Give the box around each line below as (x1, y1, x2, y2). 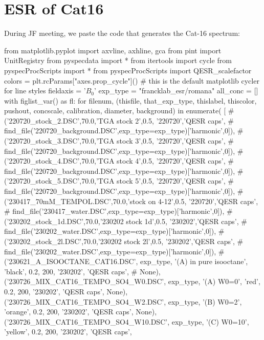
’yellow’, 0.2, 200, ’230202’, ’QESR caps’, (4, 326, 132, 337)
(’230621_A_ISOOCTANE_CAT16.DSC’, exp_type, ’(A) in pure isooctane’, (4, 256, 248, 267)
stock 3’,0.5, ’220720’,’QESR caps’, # (117, 135, 234, 146)
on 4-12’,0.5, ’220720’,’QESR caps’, (148, 195, 258, 206)
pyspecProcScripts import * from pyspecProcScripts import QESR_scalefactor (4, 65, 252, 75)
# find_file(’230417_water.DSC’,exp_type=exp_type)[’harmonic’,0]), (4, 206, 225, 216)
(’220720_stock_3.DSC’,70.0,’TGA (4, 135, 115, 146)
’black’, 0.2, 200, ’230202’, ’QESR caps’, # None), (4, 266, 161, 276)
